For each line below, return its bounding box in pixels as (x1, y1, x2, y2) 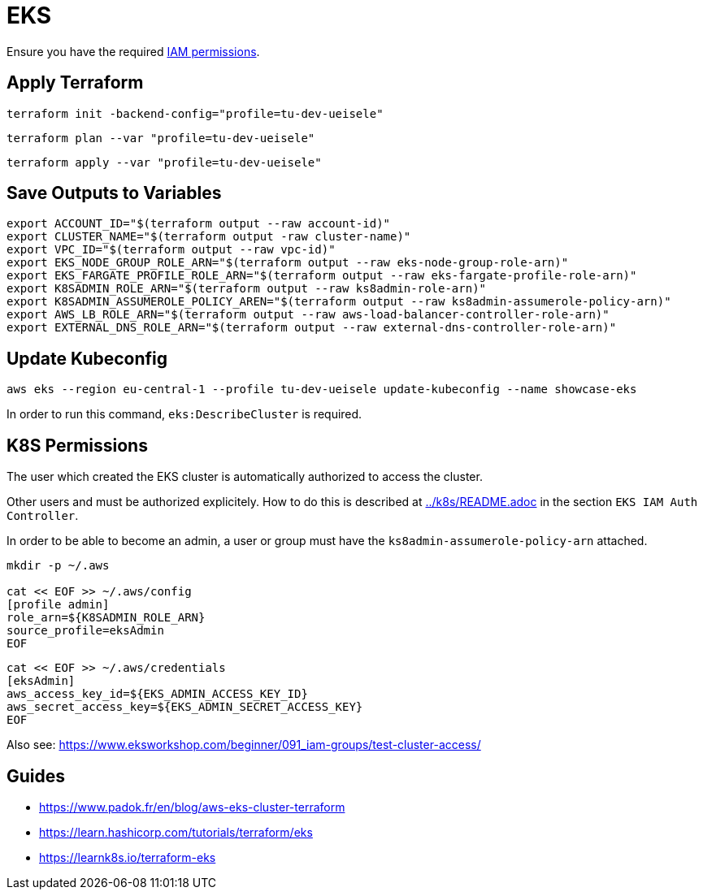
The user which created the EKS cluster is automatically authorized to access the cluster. (7, 470, 483, 484)
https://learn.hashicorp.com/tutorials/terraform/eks (39, 825, 313, 839)
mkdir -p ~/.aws (7, 559, 110, 573)
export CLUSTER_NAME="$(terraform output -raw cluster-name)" (7, 230, 411, 244)
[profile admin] (7, 598, 110, 612)
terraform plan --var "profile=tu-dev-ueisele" (7, 131, 315, 145)
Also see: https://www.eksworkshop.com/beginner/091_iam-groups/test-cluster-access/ (7, 738, 481, 752)
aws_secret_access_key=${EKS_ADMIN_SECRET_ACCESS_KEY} (7, 700, 363, 714)
